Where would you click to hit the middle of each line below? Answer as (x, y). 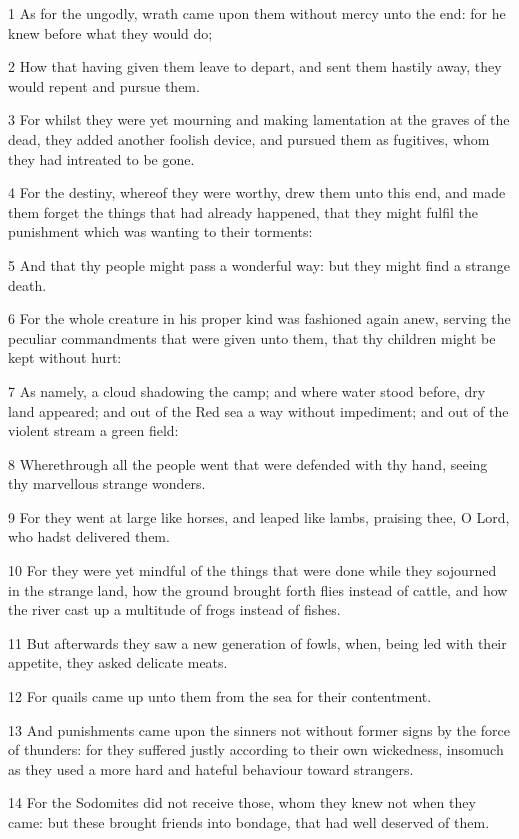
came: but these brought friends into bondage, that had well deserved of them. (249, 822)
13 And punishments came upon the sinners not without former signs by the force (259, 729)
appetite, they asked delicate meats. (118, 662)
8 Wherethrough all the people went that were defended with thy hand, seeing (248, 463)
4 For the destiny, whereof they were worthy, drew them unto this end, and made (257, 192)
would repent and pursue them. (104, 85)
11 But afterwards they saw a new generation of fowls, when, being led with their (257, 642)
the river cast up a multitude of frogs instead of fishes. (174, 609)
